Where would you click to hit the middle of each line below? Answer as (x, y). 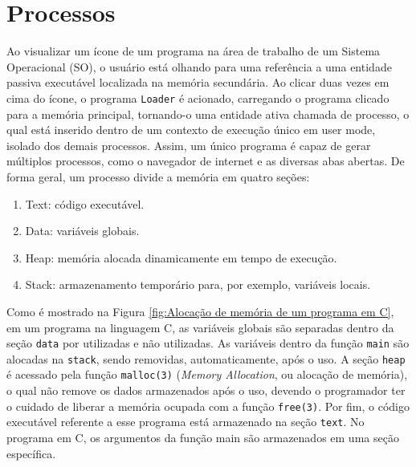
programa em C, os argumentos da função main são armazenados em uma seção (203, 437)
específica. (31, 453)
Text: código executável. (85, 203)
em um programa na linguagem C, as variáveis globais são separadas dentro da (200, 327)
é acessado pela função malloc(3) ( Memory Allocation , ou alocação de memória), (207, 374)
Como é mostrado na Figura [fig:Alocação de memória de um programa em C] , (200, 311)
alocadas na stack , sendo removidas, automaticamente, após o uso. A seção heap (206, 358)
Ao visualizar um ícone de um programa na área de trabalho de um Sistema (194, 51)
